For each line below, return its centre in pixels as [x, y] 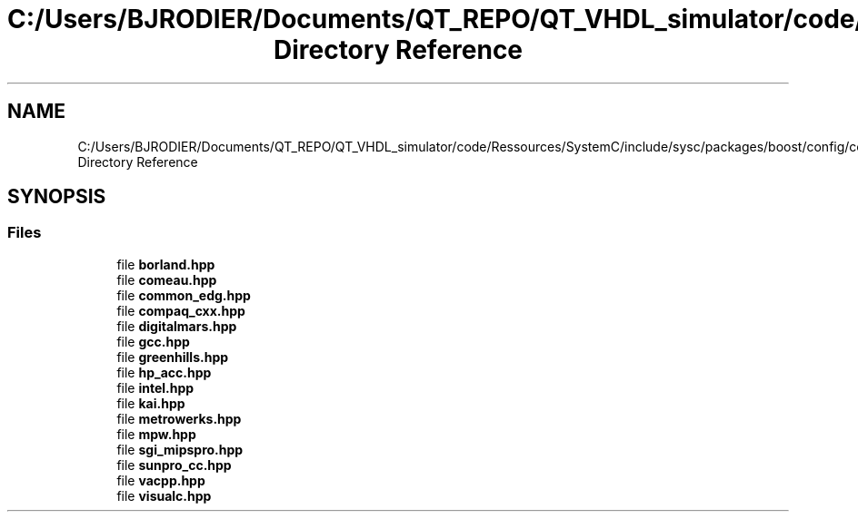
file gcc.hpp [153, 341]
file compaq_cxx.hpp [181, 310]
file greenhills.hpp [173, 357]
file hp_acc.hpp [164, 372]
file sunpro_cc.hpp [174, 465]
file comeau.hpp [167, 279]
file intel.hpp [155, 387]
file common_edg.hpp [184, 295]
